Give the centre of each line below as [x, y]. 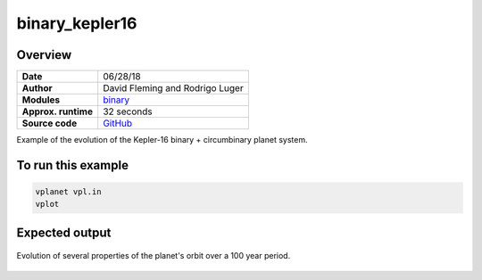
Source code [50, 123]
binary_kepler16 [77, 23]
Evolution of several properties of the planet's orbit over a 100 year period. [154, 256]
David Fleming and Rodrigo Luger [174, 88]
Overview [44, 55]
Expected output [64, 232]
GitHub [118, 123]
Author [37, 88]
